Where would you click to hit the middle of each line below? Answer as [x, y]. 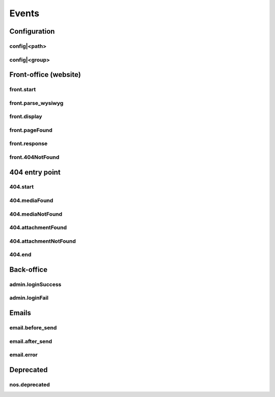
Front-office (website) [45, 75]
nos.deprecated [30, 384]
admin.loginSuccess [35, 284]
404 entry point [35, 172]
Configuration [32, 31]
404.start [22, 187]
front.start [23, 90]
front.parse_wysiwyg [36, 103]
